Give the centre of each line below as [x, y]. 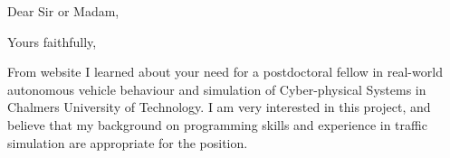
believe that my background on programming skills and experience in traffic [217, 124]
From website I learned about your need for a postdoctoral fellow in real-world [225, 72]
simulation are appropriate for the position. [128, 142]
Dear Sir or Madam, [63, 11]
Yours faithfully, [52, 41]
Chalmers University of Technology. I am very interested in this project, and [219, 107]
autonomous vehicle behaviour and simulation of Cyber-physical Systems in [217, 89]
